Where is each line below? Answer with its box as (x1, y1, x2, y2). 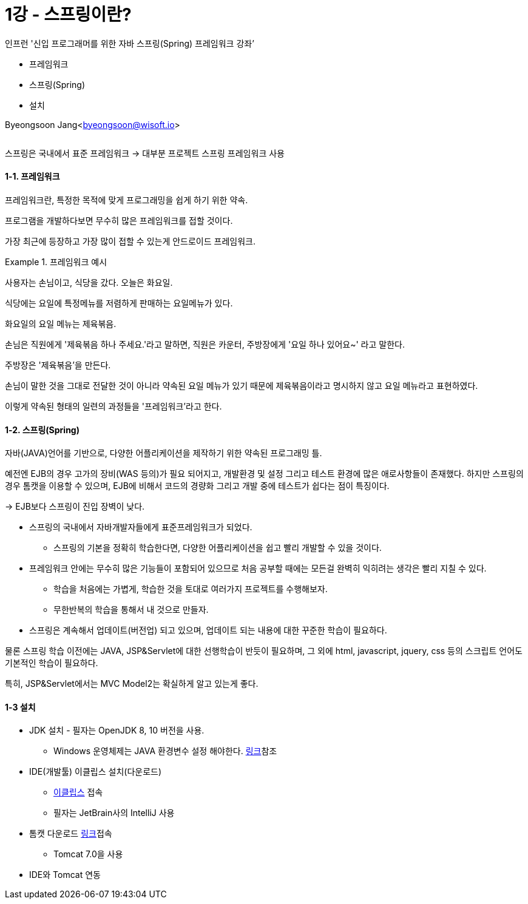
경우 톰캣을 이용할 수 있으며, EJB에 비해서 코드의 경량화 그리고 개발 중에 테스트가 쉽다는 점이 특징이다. (5, 481, 390, 491)
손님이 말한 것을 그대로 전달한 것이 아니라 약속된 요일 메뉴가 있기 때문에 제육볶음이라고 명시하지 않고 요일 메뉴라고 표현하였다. (5, 380, 478, 391)
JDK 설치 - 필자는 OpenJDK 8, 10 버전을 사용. (29, 725, 205, 736)
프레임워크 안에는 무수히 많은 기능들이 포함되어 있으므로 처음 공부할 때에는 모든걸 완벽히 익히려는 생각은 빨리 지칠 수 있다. (29, 563, 487, 574)
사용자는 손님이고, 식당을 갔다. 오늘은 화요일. (5, 277, 173, 288)
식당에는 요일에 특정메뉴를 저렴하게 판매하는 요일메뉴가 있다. (5, 297, 233, 308)
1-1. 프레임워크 (5, 171, 60, 182)
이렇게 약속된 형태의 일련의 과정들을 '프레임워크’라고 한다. (5, 400, 222, 411)
